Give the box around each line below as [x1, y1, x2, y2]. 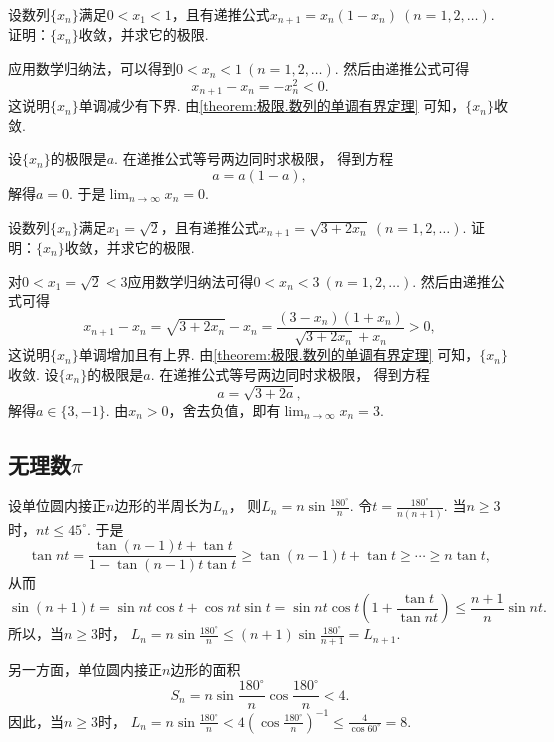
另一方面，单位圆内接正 [8, 659, 162, 680]
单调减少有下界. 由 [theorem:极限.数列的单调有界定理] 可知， [78, 95, 466, 116]
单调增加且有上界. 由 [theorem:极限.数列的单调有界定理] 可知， [78, 344, 480, 365]
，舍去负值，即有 [168, 399, 281, 420]
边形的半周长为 [114, 495, 213, 516]
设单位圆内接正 [8, 495, 106, 516]
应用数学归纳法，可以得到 [8, 58, 176, 79]
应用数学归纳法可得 [127, 270, 254, 291]
